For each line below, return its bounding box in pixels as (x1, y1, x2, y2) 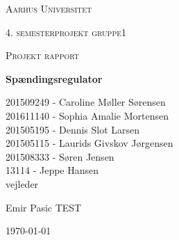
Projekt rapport (6, 48, 80, 63)
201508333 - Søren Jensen (6, 149, 114, 163)
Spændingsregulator (6, 71, 103, 86)
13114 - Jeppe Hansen (6, 163, 99, 177)
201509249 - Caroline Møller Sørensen (6, 95, 166, 109)
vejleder (6, 176, 39, 191)
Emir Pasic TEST (6, 200, 82, 214)
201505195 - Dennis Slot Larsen (6, 122, 140, 136)
